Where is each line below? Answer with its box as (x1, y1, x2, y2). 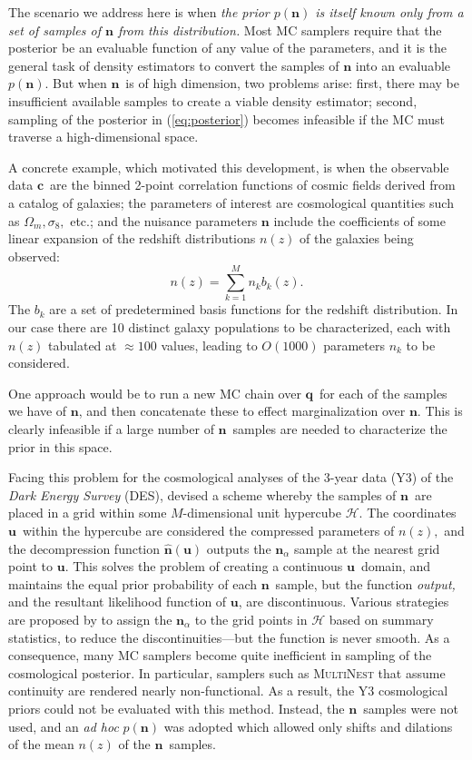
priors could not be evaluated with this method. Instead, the (8, 698, 345, 717)
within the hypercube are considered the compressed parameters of (22, 520, 395, 539)
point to (8, 557, 54, 576)
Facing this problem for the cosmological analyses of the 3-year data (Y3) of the (8, 468, 454, 487)
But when (53, 74, 107, 93)
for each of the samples (320, 383, 447, 402)
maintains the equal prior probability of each (8, 574, 258, 593)
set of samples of (8, 20, 101, 39)
